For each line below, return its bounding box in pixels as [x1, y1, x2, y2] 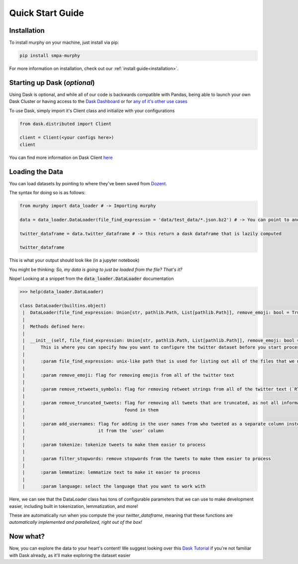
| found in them [22, 407, 159, 413]
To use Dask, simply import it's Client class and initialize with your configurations [9, 107, 175, 114]
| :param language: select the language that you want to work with [22, 484, 206, 489]
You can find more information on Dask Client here [9, 154, 113, 160]
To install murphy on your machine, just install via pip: [9, 40, 119, 46]
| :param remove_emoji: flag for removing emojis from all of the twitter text [22, 372, 234, 378]
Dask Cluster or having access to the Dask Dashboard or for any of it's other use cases [9, 98, 188, 104]
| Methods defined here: [22, 324, 85, 330]
